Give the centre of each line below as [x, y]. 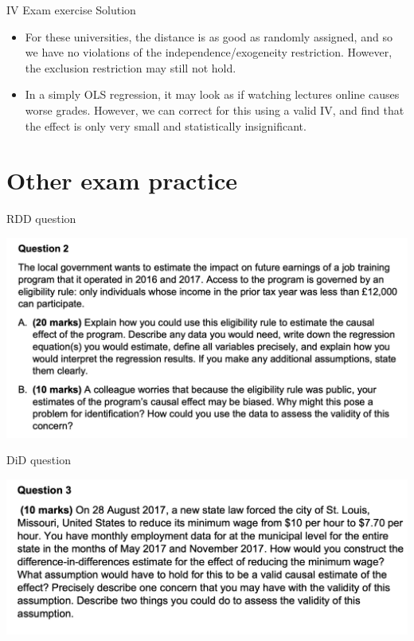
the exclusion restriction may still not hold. [131, 67]
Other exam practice [122, 180]
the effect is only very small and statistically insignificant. [166, 125]
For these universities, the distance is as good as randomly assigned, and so [209, 36]
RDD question [41, 219]
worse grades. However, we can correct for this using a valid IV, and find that [215, 109]
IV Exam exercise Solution [71, 10]
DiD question [39, 460]
